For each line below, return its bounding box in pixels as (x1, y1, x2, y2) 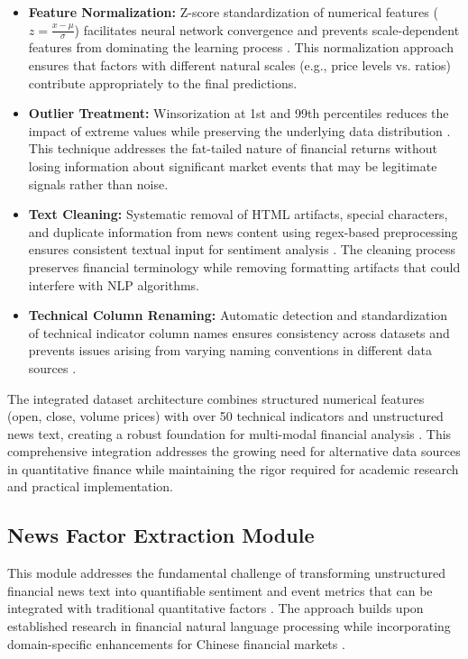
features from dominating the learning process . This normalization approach (28, 38, 454, 57)
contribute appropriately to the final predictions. (28, 73, 298, 92)
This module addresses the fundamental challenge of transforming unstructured (7, 563, 446, 582)
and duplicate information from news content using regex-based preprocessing (28, 222, 458, 241)
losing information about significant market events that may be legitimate (28, 156, 437, 175)
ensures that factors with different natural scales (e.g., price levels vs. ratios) (28, 56, 452, 75)
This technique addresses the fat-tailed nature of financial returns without (28, 139, 438, 158)
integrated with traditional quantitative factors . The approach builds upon (7, 599, 424, 618)
